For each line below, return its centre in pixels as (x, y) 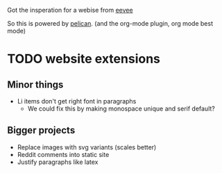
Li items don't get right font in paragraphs (77, 101)
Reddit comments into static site (63, 154)
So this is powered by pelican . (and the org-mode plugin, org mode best (110, 23)
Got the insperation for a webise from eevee (70, 10)
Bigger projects (41, 130)
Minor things (35, 84)
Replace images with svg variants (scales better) (87, 147)
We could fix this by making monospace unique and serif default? (121, 108)
